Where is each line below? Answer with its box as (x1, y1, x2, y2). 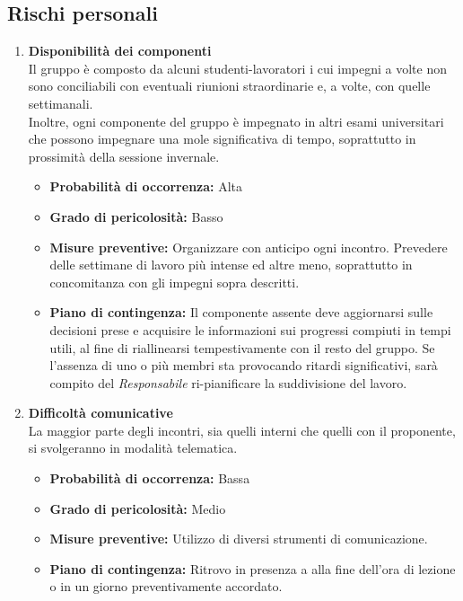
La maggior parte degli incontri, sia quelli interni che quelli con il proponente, (28, 420, 456, 439)
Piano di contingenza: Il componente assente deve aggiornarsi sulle (49, 303, 433, 322)
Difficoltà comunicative (28, 403, 173, 422)
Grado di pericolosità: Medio (49, 499, 226, 517)
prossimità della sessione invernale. (28, 146, 220, 165)
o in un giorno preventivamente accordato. (49, 577, 283, 596)
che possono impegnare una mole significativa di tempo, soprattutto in (28, 129, 416, 148)
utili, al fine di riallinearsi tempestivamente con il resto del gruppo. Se (49, 338, 435, 357)
